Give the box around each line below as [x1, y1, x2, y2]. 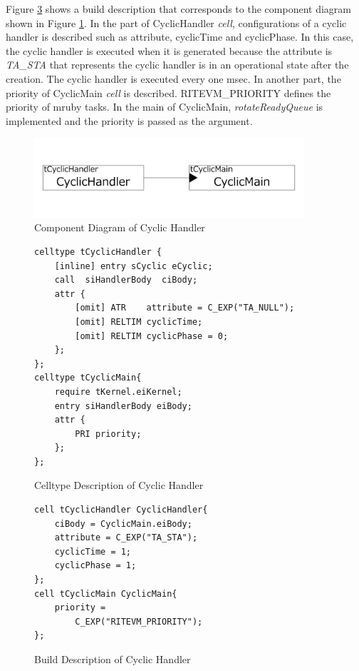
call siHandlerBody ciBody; [54, 275, 198, 286]
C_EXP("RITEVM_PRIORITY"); [75, 616, 203, 627]
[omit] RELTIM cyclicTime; [75, 316, 203, 327]
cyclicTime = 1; [54, 546, 132, 557]
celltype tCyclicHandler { [34, 246, 162, 257]
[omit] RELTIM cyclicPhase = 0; [75, 331, 229, 341]
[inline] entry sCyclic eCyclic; [54, 261, 213, 271]
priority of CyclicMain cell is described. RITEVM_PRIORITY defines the [6, 85, 331, 100]
